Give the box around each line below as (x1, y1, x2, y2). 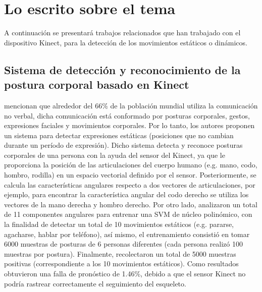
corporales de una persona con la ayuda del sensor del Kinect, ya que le (4, 149, 225, 160)
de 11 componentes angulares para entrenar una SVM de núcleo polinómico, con (4, 209, 252, 219)
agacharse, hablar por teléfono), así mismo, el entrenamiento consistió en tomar (4, 228, 250, 239)
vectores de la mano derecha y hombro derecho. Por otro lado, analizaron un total (4, 199, 257, 209)
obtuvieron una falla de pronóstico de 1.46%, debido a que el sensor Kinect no (4, 268, 246, 278)
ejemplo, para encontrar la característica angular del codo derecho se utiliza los (4, 189, 249, 200)
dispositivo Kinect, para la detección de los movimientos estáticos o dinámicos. (4, 37, 247, 47)
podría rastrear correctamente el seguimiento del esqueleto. (4, 278, 186, 288)
